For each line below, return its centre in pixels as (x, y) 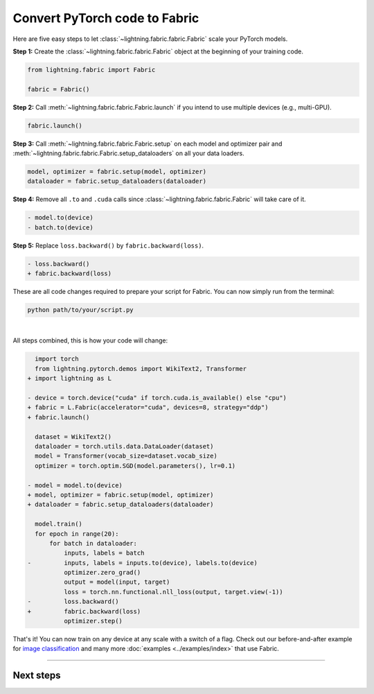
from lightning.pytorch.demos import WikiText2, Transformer (141, 368)
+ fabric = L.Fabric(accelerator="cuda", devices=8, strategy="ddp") (148, 408)
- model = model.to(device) (75, 485)
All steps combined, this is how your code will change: (90, 340)
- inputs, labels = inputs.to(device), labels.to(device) (142, 563)
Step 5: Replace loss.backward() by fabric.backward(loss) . (108, 245)
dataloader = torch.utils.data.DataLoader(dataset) (124, 446)
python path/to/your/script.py (81, 310)
